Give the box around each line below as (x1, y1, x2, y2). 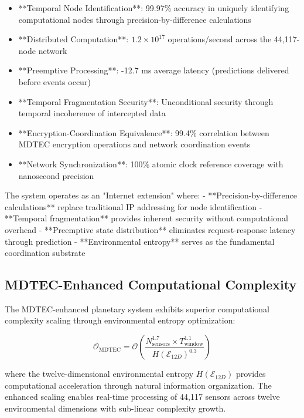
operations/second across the (168, 33, 272, 45)
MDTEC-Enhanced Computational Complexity (5, 275, 297, 294)
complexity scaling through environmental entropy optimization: (5, 314, 235, 326)
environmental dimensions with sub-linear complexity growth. (5, 402, 226, 414)
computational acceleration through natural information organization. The (5, 379, 272, 391)
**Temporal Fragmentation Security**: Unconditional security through (18, 95, 274, 107)
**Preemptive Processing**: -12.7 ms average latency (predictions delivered (18, 64, 289, 76)
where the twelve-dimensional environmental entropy (5, 368, 194, 380)
